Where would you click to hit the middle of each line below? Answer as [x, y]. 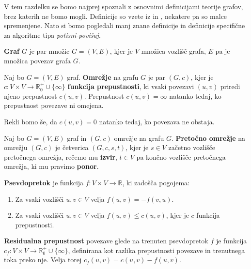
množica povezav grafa [38, 60]
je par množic [49, 51]
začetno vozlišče [192, 147]
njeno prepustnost [31, 96]
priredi [230, 86]
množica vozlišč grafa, [173, 51]
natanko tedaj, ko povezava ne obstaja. [157, 121]
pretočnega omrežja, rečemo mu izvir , [61, 157]
